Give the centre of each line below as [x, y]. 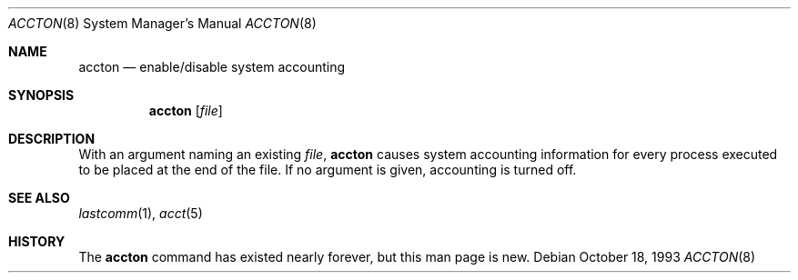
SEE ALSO [39, 198]
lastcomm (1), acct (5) [141, 213]
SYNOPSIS [41, 95]
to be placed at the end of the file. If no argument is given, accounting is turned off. [328, 170]
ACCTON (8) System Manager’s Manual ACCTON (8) [162, 23]
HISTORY [37, 241]
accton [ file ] [186, 110]
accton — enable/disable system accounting [212, 67]
